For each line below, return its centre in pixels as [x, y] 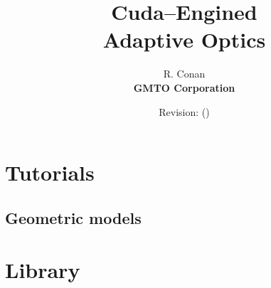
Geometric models [73, 217]
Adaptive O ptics [184, 39]
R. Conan [184, 74]
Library [43, 270]
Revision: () [184, 111]
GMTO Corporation [184, 87]
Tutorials [50, 172]
